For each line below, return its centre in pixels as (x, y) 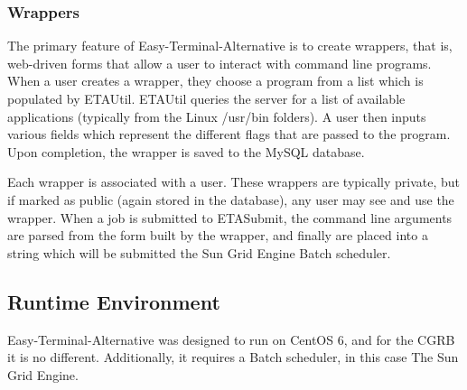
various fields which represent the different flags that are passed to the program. (229, 134)
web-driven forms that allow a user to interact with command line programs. (219, 63)
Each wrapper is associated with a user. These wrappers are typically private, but (234, 182)
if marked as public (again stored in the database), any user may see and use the (231, 199)
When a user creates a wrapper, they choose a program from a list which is (215, 81)
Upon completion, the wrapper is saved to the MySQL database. (186, 151)
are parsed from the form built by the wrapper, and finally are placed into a (218, 235)
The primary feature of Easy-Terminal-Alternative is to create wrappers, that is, (230, 46)
